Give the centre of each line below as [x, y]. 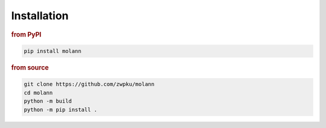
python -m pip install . [61, 109]
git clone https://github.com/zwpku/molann [89, 84]
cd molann [38, 93]
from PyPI [26, 34]
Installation [40, 16]
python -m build [48, 101]
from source [30, 68]
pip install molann [53, 51]
